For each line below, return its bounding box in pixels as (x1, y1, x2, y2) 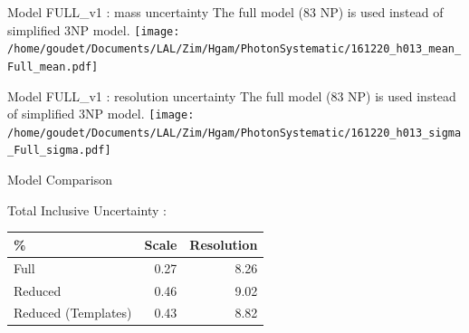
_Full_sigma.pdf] (7, 144, 111, 157)
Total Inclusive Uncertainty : (7, 200, 167, 219)
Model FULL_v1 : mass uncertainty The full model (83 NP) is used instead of (7, 3, 444, 21)
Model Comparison (7, 170, 113, 189)
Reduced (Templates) (14, 303, 132, 322)
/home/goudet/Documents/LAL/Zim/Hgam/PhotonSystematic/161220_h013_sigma (7, 126, 462, 139)
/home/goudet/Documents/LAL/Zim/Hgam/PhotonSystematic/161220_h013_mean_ (7, 43, 462, 56)
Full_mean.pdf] (7, 60, 99, 73)
